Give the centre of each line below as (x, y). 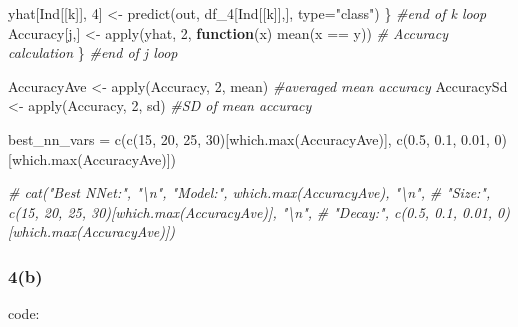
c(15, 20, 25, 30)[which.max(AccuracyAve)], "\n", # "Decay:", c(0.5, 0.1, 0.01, (250, 211)
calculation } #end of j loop (93, 52)
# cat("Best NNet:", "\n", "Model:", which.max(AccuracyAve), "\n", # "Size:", (249, 192)
